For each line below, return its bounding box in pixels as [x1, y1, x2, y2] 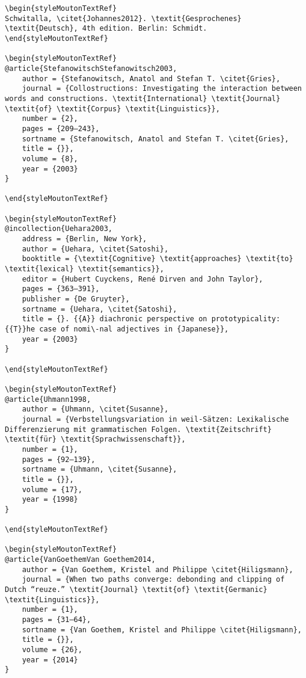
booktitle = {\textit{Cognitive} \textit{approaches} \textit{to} [22, 254, 293, 263]
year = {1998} [22, 495, 78, 504]
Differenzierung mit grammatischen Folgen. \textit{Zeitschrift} [5, 425, 272, 434]
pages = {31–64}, [22, 615, 91, 624]
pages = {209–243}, [22, 124, 100, 133]
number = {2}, [22, 114, 78, 123]
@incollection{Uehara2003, [5, 224, 112, 233]
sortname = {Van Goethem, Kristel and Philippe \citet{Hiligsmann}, [22, 625, 302, 634]
